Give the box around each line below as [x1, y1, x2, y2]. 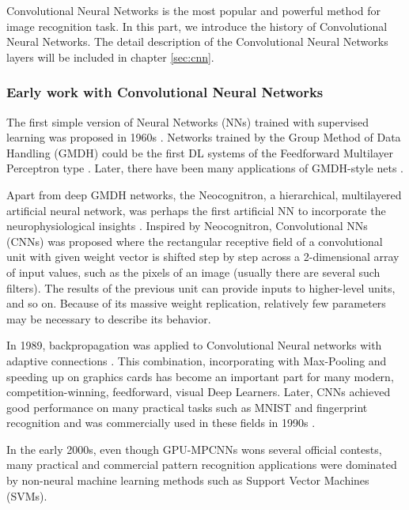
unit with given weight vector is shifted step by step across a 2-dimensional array [6, 248, 400, 265]
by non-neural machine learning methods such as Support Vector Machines [6, 472, 369, 489]
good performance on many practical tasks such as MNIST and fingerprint [6, 399, 368, 415]
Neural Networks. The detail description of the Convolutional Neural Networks [6, 33, 388, 50]
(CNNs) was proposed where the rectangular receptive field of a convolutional [6, 232, 383, 249]
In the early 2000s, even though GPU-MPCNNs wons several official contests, [6, 440, 382, 457]
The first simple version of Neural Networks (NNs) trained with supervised [6, 113, 369, 130]
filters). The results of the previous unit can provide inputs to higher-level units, [6, 279, 396, 296]
